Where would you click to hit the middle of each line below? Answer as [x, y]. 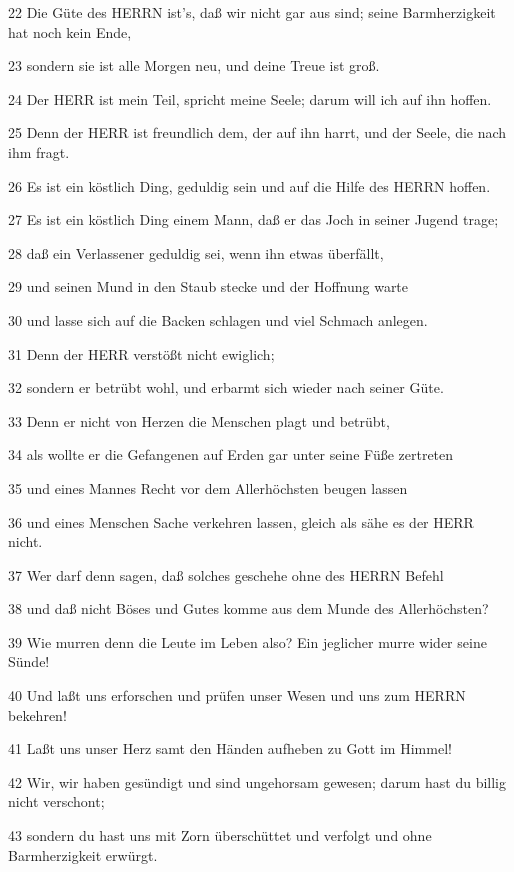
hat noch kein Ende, [70, 31]
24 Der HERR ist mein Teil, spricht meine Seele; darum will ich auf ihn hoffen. [250, 98]
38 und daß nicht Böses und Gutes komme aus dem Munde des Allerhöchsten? [248, 608]
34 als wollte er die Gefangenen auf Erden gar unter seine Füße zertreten [231, 454]
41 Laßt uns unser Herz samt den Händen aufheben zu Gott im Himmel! [230, 748]
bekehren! [37, 714]
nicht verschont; [56, 801]
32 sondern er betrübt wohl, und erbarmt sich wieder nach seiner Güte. [226, 387]
